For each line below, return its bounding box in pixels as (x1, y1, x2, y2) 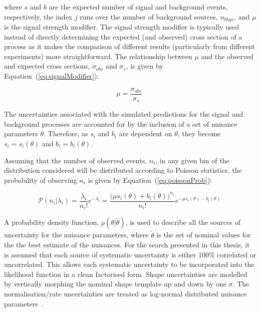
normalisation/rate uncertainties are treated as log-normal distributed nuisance (4, 288, 247, 299)
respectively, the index (4, 11, 73, 22)
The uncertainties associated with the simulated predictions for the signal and (4, 109, 243, 119)
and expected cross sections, (4, 61, 90, 71)
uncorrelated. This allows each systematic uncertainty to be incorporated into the (4, 259, 254, 269)
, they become (177, 128, 221, 139)
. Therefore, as (44, 128, 88, 139)
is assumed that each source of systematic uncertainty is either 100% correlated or (4, 249, 256, 259)
